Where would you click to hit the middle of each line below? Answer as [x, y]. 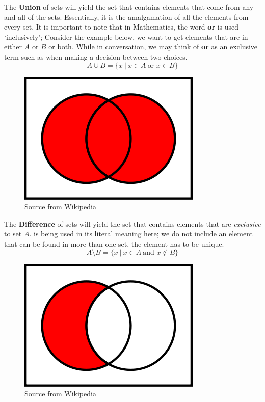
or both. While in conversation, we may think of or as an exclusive [153, 47]
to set [13, 234]
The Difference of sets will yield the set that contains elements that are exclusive [132, 223]
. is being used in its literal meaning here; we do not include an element [141, 234]
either [13, 47]
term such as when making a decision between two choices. [96, 56]
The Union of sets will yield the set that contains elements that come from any [129, 7]
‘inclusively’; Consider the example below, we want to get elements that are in [126, 36]
